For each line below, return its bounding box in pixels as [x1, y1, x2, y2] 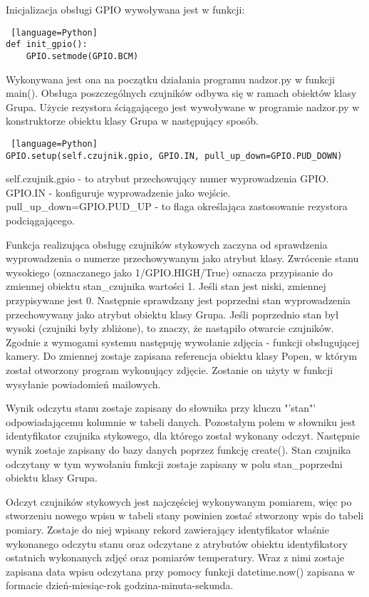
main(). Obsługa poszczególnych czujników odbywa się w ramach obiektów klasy [6, 85, 357, 100]
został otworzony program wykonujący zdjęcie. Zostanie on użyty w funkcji [6, 362, 333, 377]
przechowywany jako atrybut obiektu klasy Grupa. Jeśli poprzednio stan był [6, 306, 339, 321]
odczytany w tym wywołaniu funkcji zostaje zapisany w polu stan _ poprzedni [6, 456, 343, 471]
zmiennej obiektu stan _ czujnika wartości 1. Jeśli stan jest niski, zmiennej [6, 279, 326, 294]
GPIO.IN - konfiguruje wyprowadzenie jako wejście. [6, 185, 231, 199]
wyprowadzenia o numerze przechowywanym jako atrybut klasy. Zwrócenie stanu [6, 251, 359, 266]
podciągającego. [6, 213, 75, 228]
